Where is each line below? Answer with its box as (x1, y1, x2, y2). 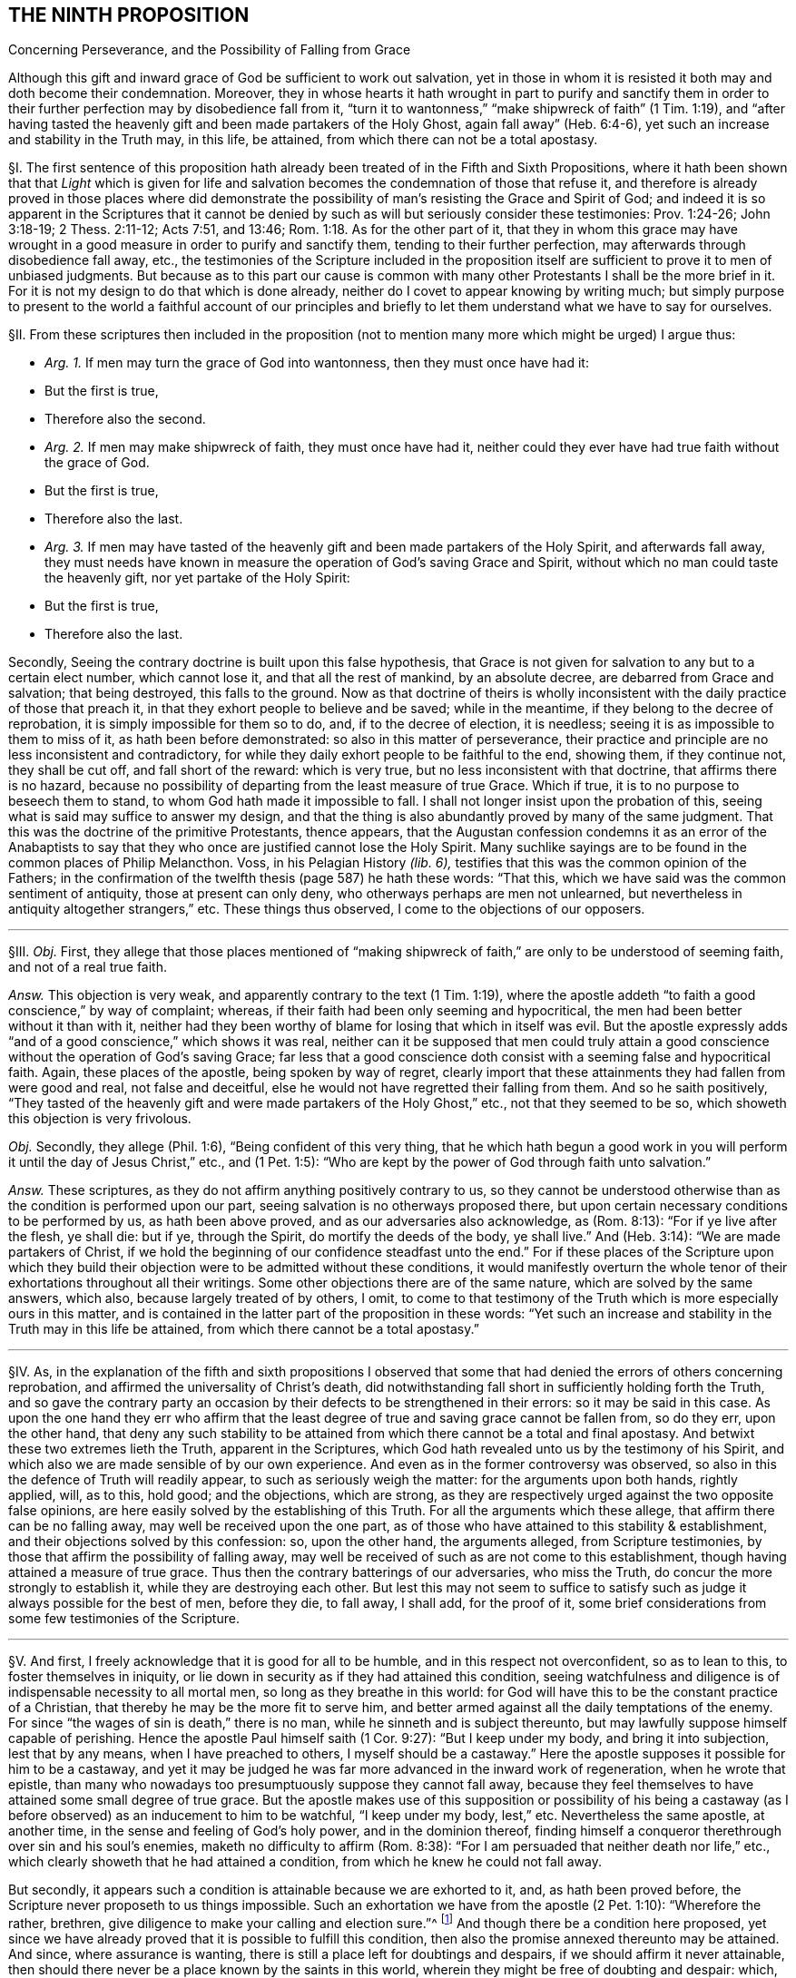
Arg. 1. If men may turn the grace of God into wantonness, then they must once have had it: (44, 355, 589, 371)
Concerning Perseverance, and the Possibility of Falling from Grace (8, 42, 411, 58)
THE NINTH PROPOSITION (8, 4, 250, 26)
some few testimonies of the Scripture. (8, 1611, 240, 1627)
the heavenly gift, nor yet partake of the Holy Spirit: (44, 570, 350, 586)
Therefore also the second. (44, 411, 206, 427)
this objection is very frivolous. (8, 1111, 192, 1127)
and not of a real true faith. (8, 959, 167, 975)
